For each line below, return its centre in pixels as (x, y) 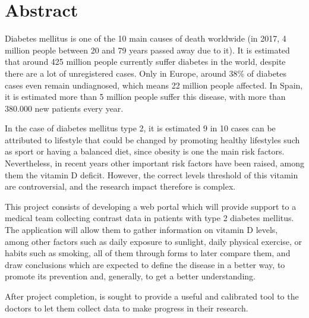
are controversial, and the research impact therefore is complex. (120, 186)
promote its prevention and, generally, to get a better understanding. (130, 276)
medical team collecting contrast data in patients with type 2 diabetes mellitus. (149, 218)
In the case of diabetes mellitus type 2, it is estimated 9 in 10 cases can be (140, 128)
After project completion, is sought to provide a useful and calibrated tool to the (152, 296)
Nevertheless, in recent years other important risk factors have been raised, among (154, 163)
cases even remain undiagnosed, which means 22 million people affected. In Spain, (154, 85)
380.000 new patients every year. (64, 108)
